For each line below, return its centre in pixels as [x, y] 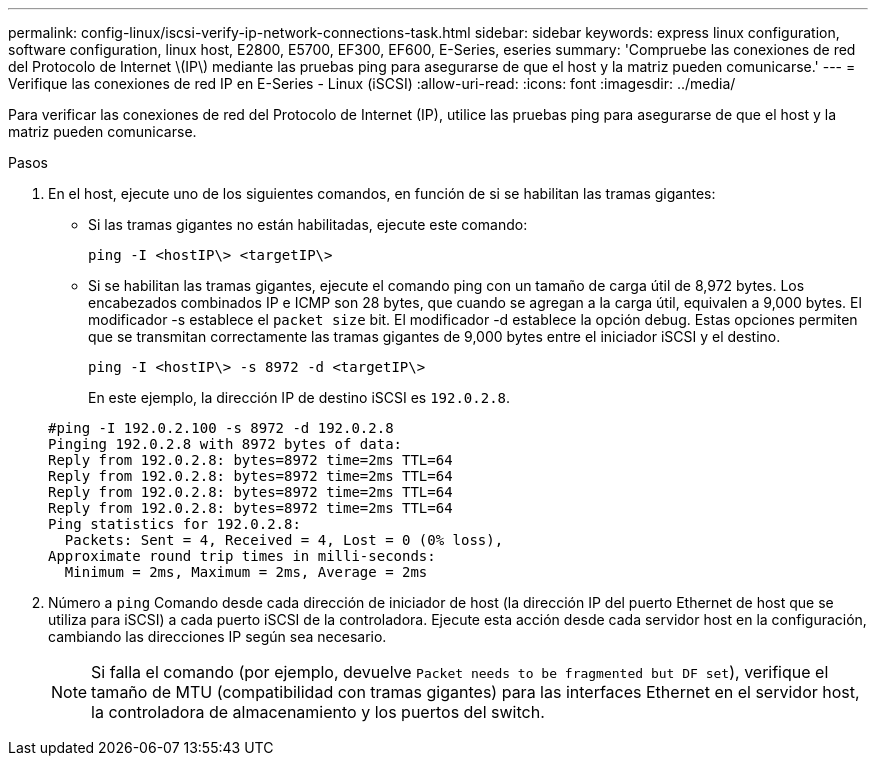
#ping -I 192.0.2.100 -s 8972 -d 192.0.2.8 [221, 428]
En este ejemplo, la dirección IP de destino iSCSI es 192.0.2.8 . [299, 397]
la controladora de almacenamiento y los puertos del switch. [318, 712]
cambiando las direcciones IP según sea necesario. [217, 636]
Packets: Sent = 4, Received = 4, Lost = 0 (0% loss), [284, 540]
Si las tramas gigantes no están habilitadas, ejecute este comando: [308, 224]
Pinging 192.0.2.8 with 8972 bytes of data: [225, 444]
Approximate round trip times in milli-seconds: [242, 556]
